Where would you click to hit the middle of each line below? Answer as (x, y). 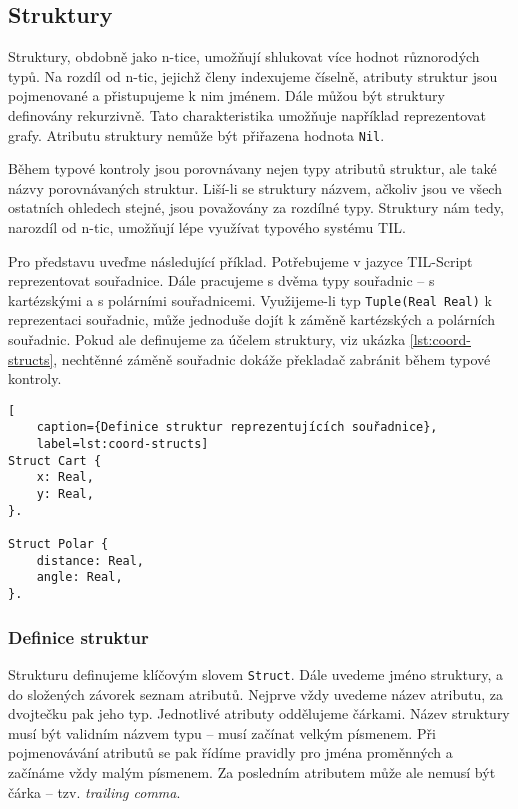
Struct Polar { (58, 544)
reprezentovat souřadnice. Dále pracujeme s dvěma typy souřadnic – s (221, 280)
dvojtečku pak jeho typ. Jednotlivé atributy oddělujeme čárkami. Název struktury (259, 713)
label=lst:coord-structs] (122, 444)
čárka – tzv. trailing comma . (94, 791)
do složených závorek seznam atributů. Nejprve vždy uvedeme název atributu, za (255, 693)
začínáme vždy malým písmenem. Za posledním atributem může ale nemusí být (252, 771)
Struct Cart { (55, 460)
